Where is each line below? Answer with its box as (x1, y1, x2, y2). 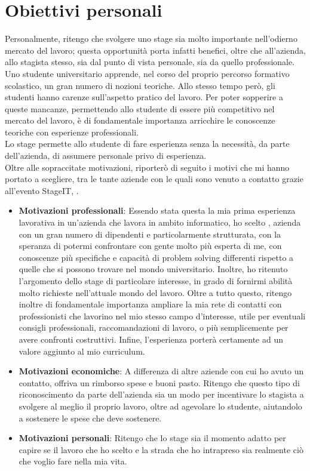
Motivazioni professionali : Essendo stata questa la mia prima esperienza (19, 204, 296, 217)
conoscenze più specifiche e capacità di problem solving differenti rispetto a (19, 251, 294, 263)
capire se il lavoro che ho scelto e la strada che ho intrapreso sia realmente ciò (19, 443, 303, 455)
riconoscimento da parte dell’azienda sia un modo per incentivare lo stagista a (19, 388, 304, 401)
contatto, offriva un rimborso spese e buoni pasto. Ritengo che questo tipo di (19, 376, 300, 389)
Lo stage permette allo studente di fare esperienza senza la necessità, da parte (5, 137, 290, 150)
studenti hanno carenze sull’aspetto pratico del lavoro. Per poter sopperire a (5, 91, 283, 103)
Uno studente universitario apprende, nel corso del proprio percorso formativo (5, 67, 290, 79)
